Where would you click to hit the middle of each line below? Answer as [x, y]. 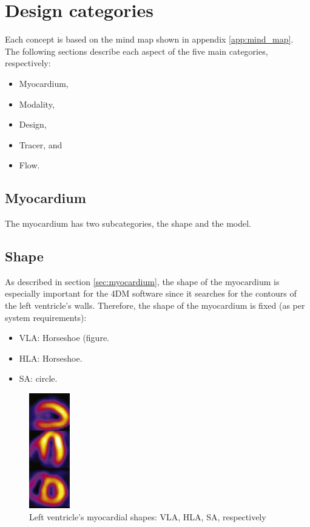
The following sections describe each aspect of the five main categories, [136, 51]
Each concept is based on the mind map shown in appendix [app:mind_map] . [149, 39]
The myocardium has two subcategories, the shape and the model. [128, 223]
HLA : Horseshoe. [51, 358]
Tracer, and [41, 144]
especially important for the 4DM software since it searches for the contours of [151, 293]
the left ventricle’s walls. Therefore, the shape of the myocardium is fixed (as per [155, 305]
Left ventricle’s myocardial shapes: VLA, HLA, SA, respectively [148, 516]
